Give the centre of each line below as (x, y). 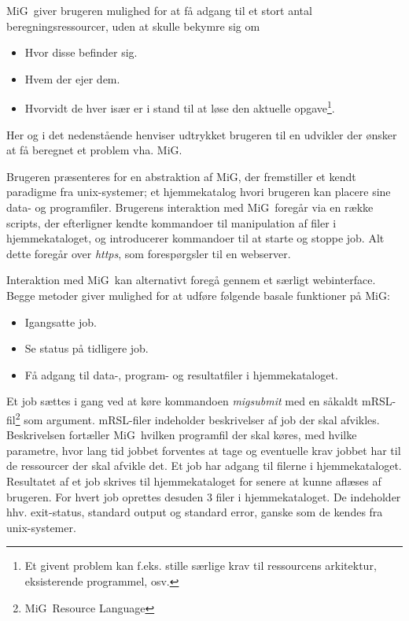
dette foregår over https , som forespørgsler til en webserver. (149, 253)
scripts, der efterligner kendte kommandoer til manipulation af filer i (171, 222)
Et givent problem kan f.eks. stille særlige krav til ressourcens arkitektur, (201, 566)
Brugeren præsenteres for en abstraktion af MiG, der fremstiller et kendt (181, 176)
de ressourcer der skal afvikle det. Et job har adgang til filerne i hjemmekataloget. (204, 466)
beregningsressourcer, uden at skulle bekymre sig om (133, 26)
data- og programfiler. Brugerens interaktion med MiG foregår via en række (190, 207)
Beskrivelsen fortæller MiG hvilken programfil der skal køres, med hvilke (182, 435)
